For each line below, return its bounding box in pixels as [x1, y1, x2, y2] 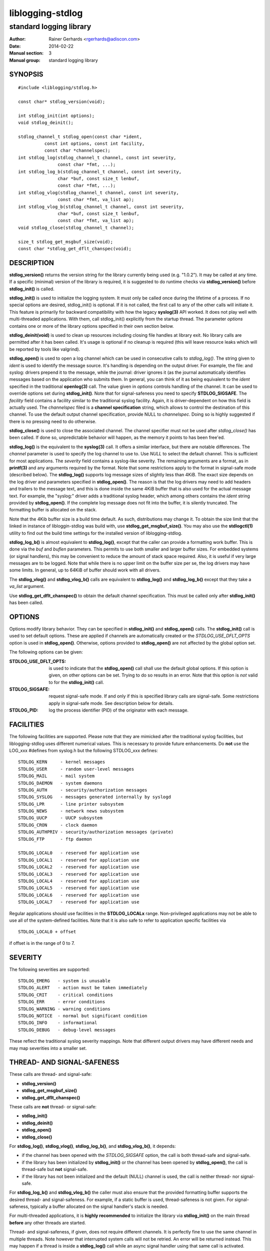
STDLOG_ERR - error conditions [18, 999, 105, 1005]
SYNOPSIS [9, 70, 43, 79]
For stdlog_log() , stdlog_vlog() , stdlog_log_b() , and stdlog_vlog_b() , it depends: [9, 1143, 176, 1149]
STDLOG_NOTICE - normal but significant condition [18, 1013, 147, 1018]
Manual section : [9, 50, 44, 56]
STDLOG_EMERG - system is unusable [18, 978, 111, 983]
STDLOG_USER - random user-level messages [18, 766, 134, 772]
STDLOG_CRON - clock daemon [18, 822, 97, 828]
